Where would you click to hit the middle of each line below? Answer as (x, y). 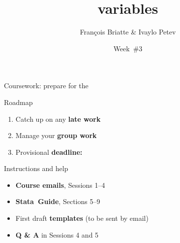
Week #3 (128, 48)
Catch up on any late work (58, 119)
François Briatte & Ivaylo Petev (128, 32)
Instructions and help (36, 168)
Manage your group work (56, 135)
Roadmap (18, 102)
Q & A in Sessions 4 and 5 (57, 234)
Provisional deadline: (49, 152)
